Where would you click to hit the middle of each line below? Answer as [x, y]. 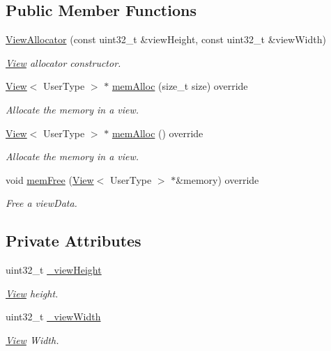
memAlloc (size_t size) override [180, 86]
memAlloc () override [157, 133]
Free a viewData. [41, 203]
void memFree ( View [50, 179]
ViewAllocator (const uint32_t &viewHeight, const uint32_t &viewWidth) [166, 39]
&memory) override [217, 179]
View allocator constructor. [63, 62]
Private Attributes [74, 241]
